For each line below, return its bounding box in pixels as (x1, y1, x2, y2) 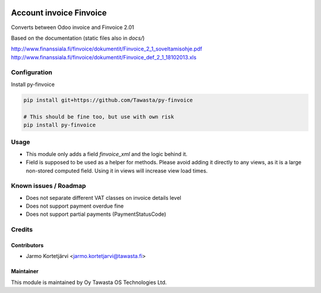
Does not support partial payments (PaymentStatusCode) (26, 211, 166, 218)
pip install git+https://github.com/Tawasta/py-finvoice (23, 97, 193, 103)
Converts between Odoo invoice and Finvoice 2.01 (11, 24, 134, 31)
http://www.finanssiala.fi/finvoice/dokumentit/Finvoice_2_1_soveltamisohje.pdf (11, 45, 203, 53)
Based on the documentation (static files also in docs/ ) (11, 34, 145, 42)
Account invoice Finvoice (11, 8, 107, 18)
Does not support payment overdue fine (26, 202, 124, 210)
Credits (11, 225, 33, 234)
